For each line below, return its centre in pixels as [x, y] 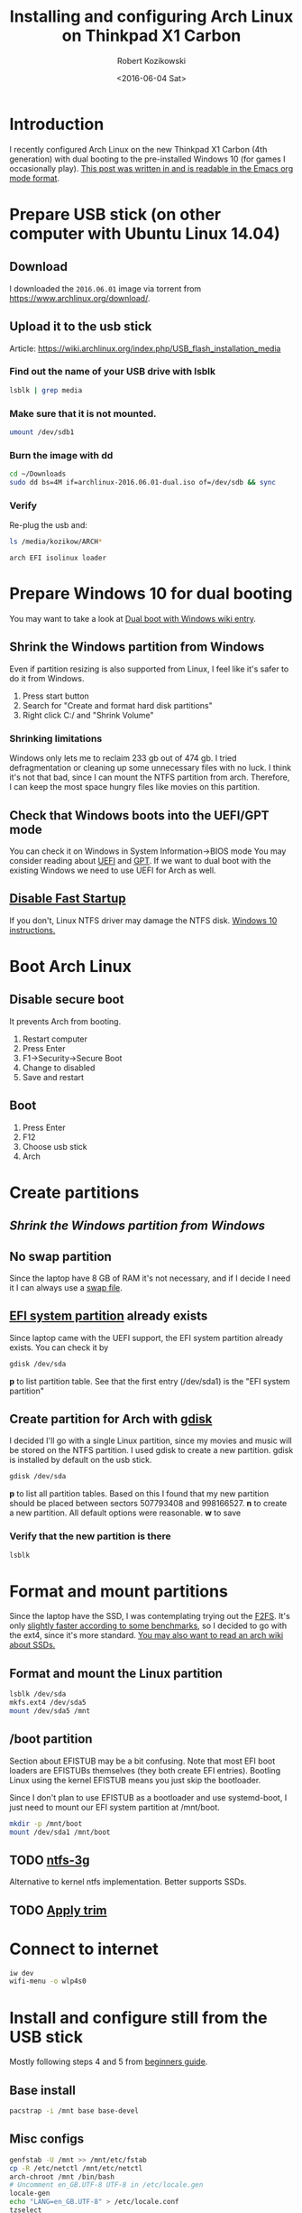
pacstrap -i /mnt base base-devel [74, 2111]
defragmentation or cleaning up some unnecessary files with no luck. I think [150, 768]
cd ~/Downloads [38, 474]
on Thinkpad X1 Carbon [151, 36]
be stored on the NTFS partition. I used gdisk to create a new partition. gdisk [151, 1450]
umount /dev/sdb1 [42, 432]
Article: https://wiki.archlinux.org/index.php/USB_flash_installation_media [145, 348]
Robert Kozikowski [151, 60]
